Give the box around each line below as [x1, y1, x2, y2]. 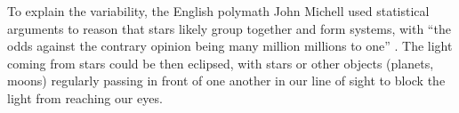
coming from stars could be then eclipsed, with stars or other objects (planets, [7, 53, 434, 72]
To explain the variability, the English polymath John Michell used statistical [7, 2, 430, 20]
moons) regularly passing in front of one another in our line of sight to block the [7, 71, 446, 90]
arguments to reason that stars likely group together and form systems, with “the [7, 19, 451, 37]
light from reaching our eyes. [7, 88, 163, 107]
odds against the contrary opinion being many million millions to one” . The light [7, 36, 453, 55]
